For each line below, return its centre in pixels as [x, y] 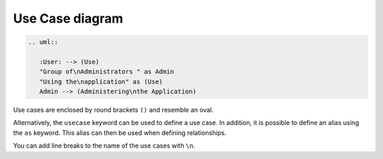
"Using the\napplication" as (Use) [101, 82]
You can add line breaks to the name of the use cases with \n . [104, 146]
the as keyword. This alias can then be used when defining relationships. [120, 132]
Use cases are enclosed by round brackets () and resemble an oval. [113, 110]
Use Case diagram [68, 18]
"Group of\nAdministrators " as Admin [107, 72]
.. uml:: [43, 42]
